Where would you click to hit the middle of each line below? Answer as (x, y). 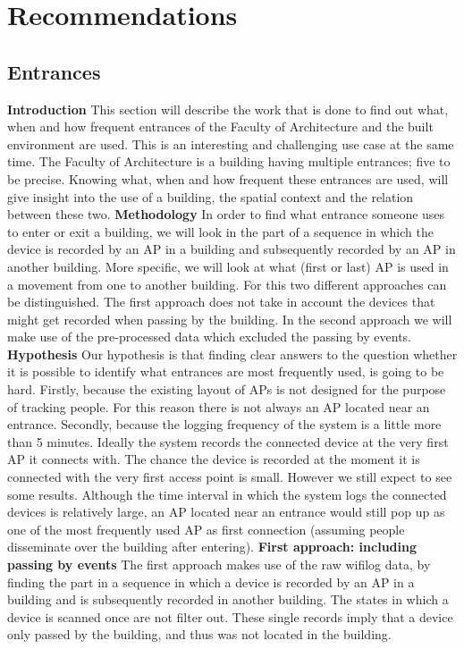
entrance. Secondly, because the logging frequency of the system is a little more (224, 424)
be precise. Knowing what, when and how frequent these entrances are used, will (228, 178)
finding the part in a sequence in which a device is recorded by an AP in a (211, 582)
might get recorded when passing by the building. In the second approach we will (230, 319)
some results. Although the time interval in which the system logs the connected (227, 494)
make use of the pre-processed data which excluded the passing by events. (209, 337)
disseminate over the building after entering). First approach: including (212, 547)
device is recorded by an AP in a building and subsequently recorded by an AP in (232, 249)
